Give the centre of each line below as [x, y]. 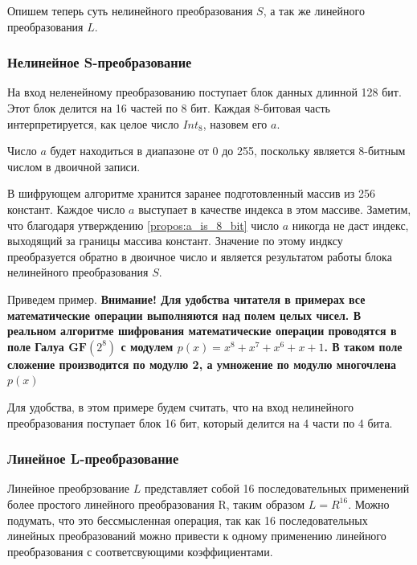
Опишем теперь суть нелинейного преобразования [130, 10]
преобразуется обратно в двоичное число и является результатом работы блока [200, 256]
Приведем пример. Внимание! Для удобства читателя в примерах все [186, 299]
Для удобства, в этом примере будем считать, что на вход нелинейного [180, 406]
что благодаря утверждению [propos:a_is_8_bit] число [143, 225]
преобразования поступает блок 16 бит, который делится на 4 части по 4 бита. [200, 422]
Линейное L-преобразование [93, 459]
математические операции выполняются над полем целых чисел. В [184, 315]
